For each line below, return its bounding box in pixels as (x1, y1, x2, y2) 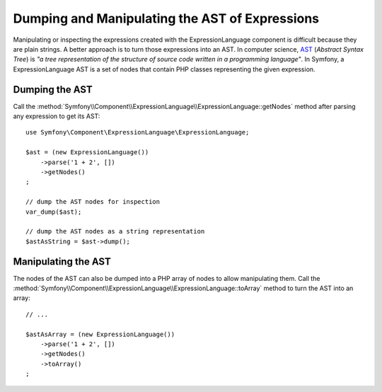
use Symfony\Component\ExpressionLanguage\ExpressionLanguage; (25, 128, 250, 137)
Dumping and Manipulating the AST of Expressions (13, 11, 320, 26)
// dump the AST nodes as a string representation (25, 227, 205, 236)
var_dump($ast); (25, 207, 82, 216)
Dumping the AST (13, 83, 93, 96)
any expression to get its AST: (13, 112, 100, 120)
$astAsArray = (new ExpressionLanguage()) (25, 330, 175, 338)
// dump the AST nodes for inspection (25, 198, 161, 206)
